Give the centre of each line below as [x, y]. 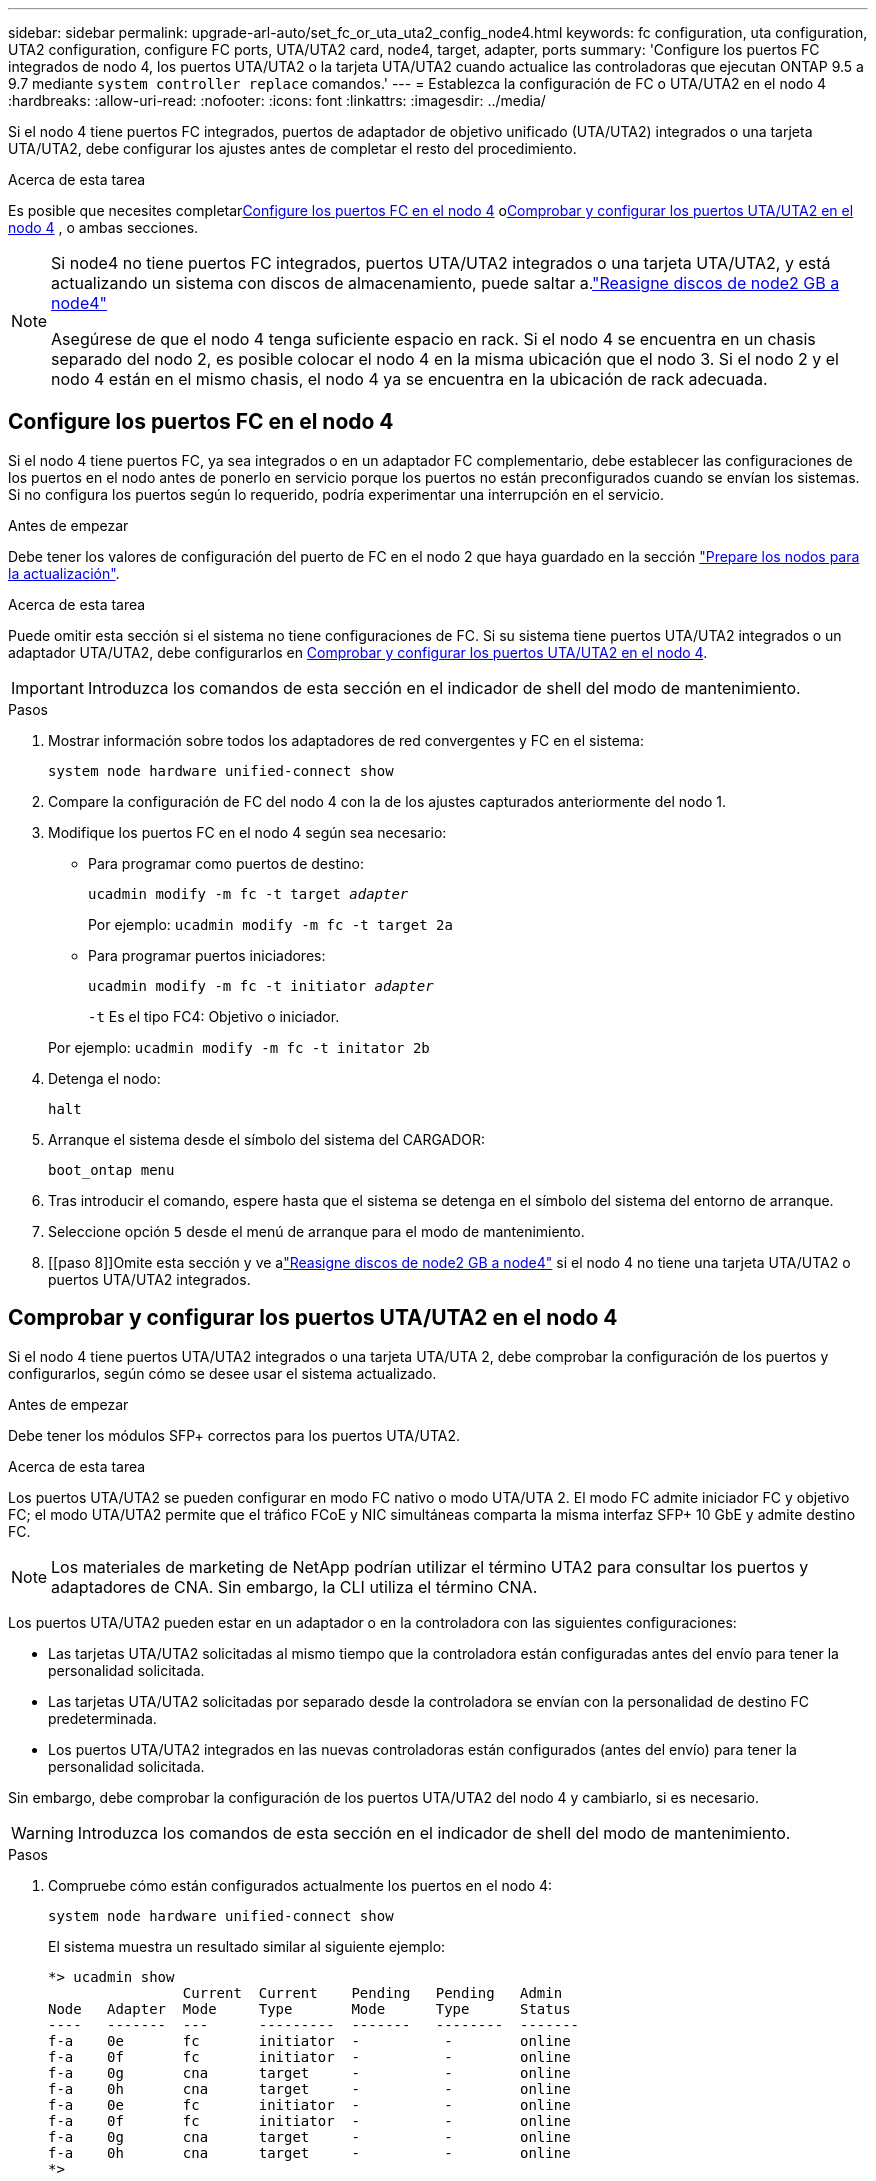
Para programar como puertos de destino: [226, 863]
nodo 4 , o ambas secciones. [103, 227]
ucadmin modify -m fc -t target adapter [248, 893]
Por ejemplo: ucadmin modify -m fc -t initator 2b [239, 1047]
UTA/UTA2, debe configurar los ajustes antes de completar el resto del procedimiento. [292, 148]
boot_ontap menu [111, 1169]
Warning [42, 1832]
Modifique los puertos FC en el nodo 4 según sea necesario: [247, 832]
